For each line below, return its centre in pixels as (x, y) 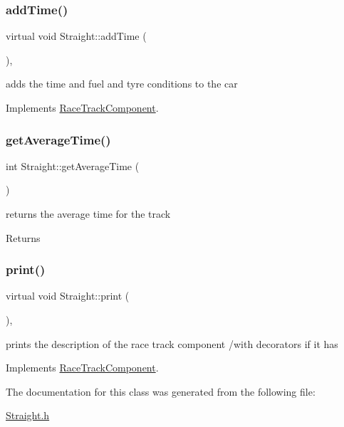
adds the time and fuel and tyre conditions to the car (122, 84)
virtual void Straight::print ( (68, 296)
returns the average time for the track (88, 213)
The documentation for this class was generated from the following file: (161, 391)
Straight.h (28, 415)
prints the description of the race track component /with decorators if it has (172, 343)
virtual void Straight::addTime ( (76, 36)
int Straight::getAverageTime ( (73, 165)
